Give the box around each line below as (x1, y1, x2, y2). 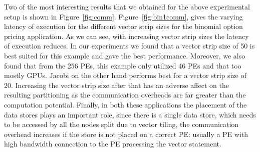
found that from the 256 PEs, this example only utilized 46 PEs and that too (4, 60, 241, 70)
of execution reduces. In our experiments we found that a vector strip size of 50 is (4, 40, 255, 51)
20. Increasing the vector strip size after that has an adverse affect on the (4, 79, 229, 90)
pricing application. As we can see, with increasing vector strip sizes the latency (4, 30, 249, 41)
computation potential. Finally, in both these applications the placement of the (4, 99, 247, 109)
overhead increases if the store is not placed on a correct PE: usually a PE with (4, 128, 248, 139)
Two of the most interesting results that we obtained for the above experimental (4, 1, 250, 11)
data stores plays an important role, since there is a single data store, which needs (4, 109, 256, 119)
